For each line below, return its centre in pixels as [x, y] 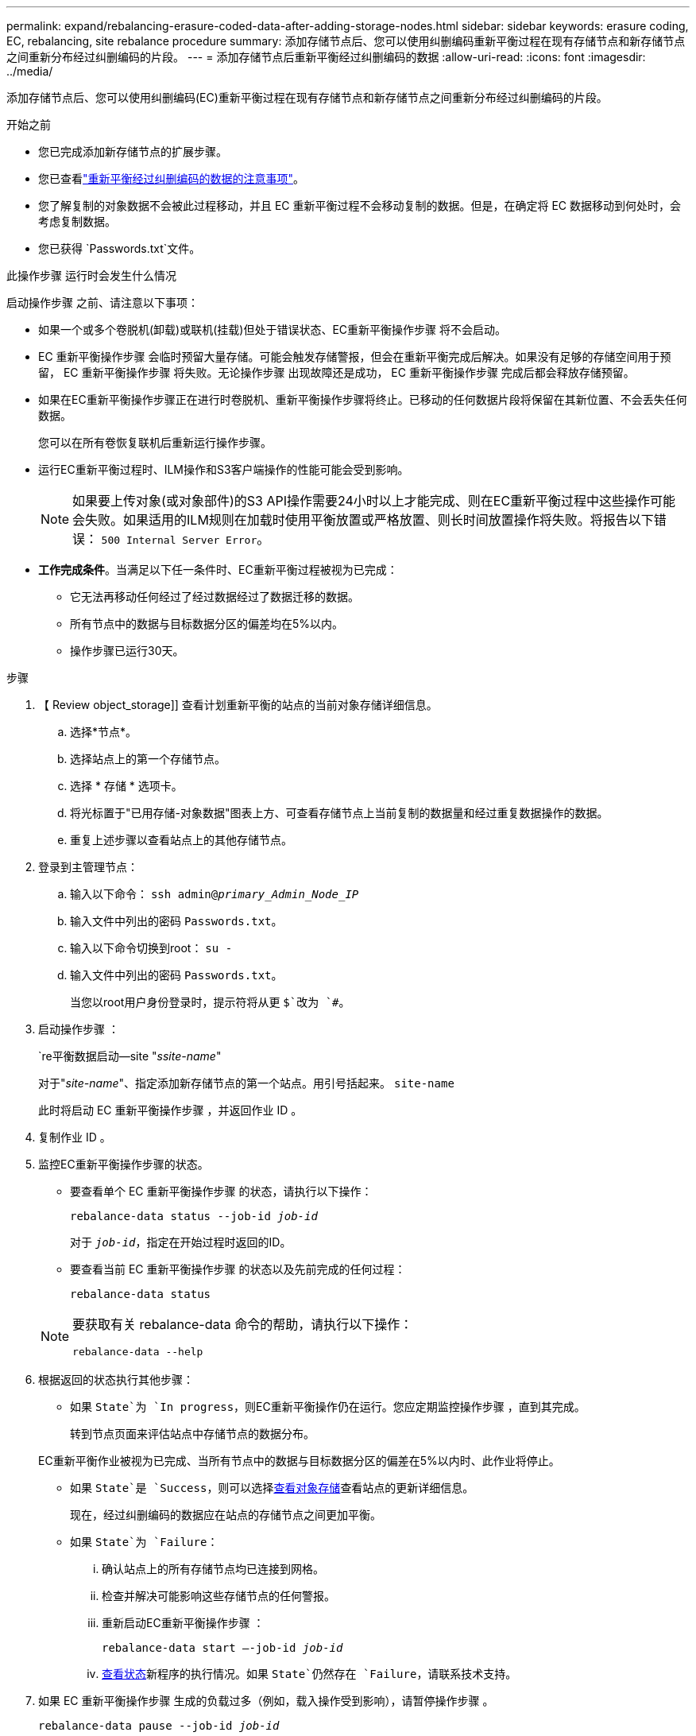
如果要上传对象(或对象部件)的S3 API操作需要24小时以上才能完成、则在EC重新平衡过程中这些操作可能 [374, 501]
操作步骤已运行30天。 [127, 651]
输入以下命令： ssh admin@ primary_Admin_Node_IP [215, 894]
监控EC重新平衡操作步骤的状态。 [124, 1164]
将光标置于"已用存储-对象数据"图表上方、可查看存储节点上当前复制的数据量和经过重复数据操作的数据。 [339, 813]
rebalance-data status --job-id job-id [194, 1216]
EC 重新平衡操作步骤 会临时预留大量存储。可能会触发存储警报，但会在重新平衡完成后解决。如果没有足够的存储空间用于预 [355, 356]
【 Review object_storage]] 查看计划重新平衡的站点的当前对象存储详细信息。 [238, 705]
